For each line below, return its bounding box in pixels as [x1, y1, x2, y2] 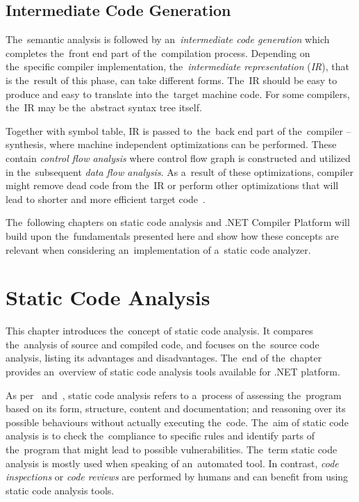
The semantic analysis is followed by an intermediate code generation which [6, 32, 330, 47]
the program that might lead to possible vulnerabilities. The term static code [6, 442, 337, 456]
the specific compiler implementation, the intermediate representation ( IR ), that [6, 59, 349, 74]
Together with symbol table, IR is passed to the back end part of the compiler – [6, 123, 351, 138]
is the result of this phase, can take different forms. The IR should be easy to [6, 72, 337, 87]
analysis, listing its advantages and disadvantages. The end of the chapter [6, 350, 322, 365]
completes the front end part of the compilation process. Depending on [6, 45, 310, 60]
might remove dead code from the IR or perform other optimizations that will [6, 178, 339, 193]
